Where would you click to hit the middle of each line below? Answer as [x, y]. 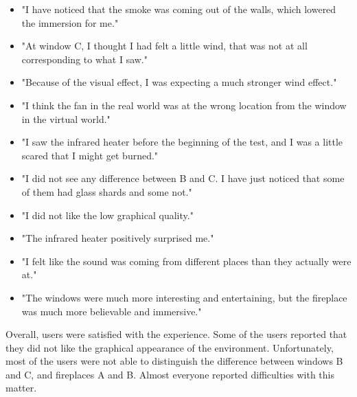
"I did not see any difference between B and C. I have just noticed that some [183, 178]
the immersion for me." [70, 22]
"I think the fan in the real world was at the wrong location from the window [184, 105]
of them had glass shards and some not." [107, 191]
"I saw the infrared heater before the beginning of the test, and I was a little [182, 142]
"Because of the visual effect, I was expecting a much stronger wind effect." [179, 82]
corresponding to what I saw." [84, 59]
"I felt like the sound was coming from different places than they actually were [186, 261]
